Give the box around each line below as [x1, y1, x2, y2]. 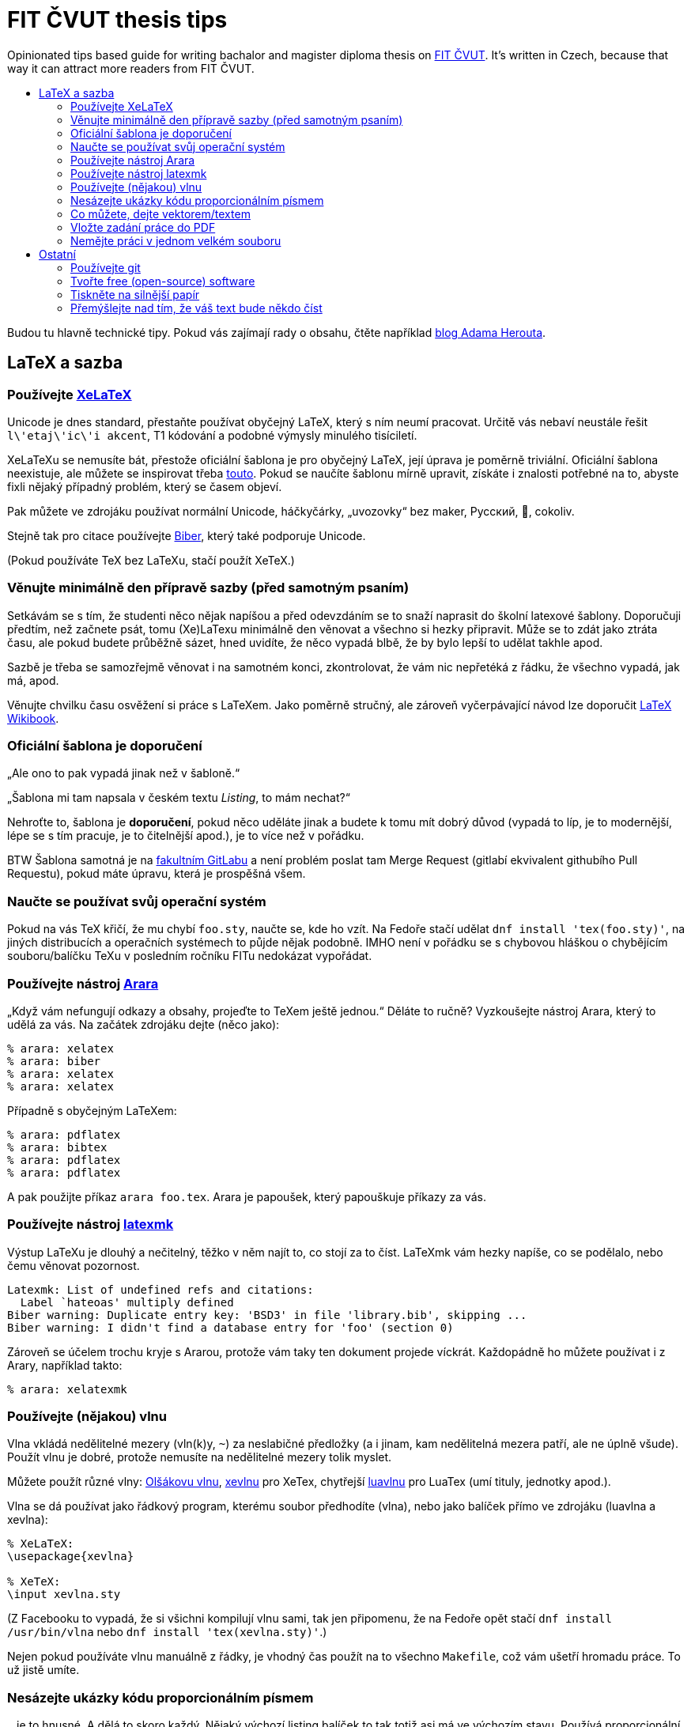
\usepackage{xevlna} [7, 1550, 134, 1563]
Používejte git [70, 260, 141, 274]
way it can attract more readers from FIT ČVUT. [7, 61, 255, 75]
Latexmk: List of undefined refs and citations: [7, 1283, 314, 1296]
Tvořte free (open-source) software [70, 274, 255, 288]
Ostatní [39, 247, 76, 261]
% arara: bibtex [7, 1140, 108, 1154]
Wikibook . [7, 711, 59, 725]
